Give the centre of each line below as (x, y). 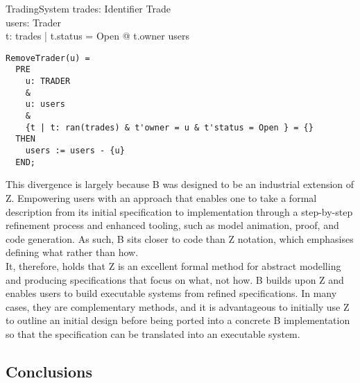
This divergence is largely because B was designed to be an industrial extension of (180, 184)
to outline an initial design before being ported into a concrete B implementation (178, 320)
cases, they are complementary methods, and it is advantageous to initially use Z (178, 306)
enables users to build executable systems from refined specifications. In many (171, 293)
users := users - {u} (75, 151)
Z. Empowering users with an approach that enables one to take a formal (161, 197)
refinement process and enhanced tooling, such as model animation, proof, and (172, 225)
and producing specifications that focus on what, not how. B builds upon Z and (175, 279)
